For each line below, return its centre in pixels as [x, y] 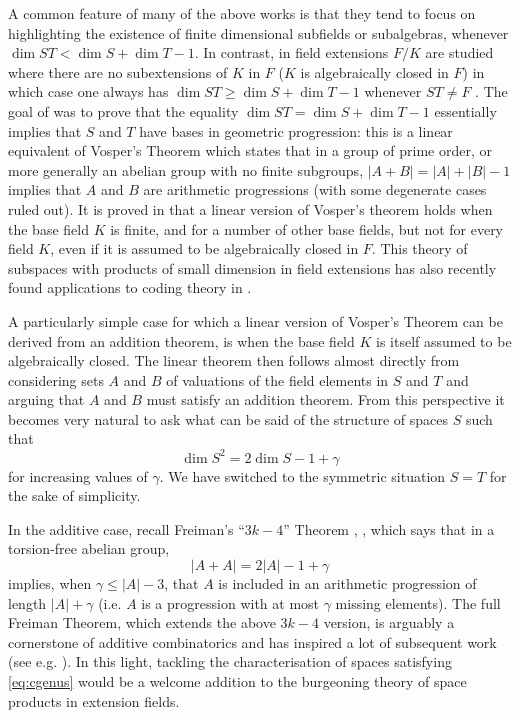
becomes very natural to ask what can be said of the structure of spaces [228, 418]
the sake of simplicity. [74, 495]
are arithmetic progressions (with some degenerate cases [315, 189]
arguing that [46, 399]
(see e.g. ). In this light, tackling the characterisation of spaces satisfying [230, 661]
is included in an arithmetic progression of [347, 582]
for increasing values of [78, 475]
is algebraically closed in [374, 71]
